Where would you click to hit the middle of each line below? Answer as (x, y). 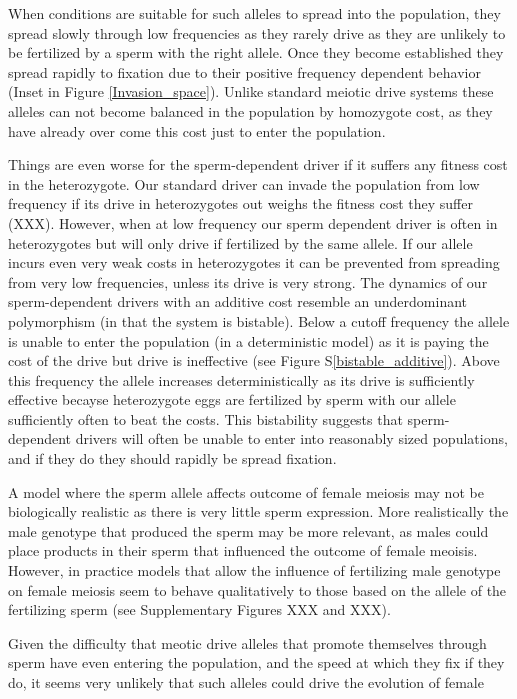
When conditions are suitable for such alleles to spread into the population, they (254, 13)
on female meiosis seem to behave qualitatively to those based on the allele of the (257, 589)
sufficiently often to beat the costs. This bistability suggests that (205, 418)
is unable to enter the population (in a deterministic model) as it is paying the (248, 340)
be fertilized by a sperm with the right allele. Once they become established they (256, 52)
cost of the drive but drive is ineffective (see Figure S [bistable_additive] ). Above (254, 360)
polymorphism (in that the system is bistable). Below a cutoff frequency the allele (259, 320)
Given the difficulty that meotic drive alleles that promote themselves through (247, 642)
